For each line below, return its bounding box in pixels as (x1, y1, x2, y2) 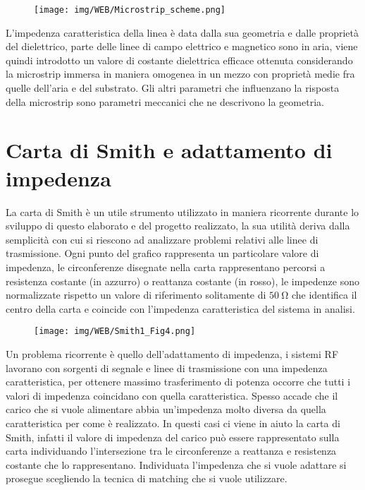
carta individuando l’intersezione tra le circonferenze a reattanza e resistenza (6, 443, 337, 458)
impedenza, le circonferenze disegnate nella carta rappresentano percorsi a (6, 259, 326, 274)
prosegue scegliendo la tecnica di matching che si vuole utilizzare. (6, 471, 287, 486)
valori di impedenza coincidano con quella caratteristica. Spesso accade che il (6, 388, 338, 402)
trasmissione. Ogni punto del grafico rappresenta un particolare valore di (6, 246, 319, 261)
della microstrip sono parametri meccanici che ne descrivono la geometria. (6, 94, 324, 109)
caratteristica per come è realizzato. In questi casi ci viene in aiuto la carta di (6, 415, 340, 430)
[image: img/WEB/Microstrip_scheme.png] (34, 5, 226, 15)
